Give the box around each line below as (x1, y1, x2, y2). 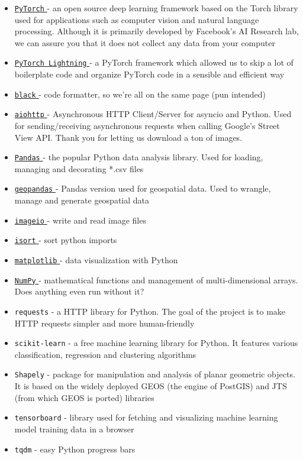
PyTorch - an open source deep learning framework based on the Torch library (14, 2, 298, 14)
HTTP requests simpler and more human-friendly (14, 316, 195, 329)
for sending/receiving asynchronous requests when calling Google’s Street (14, 119, 280, 131)
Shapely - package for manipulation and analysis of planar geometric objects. (14, 368, 295, 380)
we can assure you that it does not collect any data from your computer (14, 36, 275, 49)
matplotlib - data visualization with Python (14, 254, 178, 266)
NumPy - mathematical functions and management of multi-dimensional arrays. (14, 273, 298, 286)
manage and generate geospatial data (14, 194, 150, 206)
